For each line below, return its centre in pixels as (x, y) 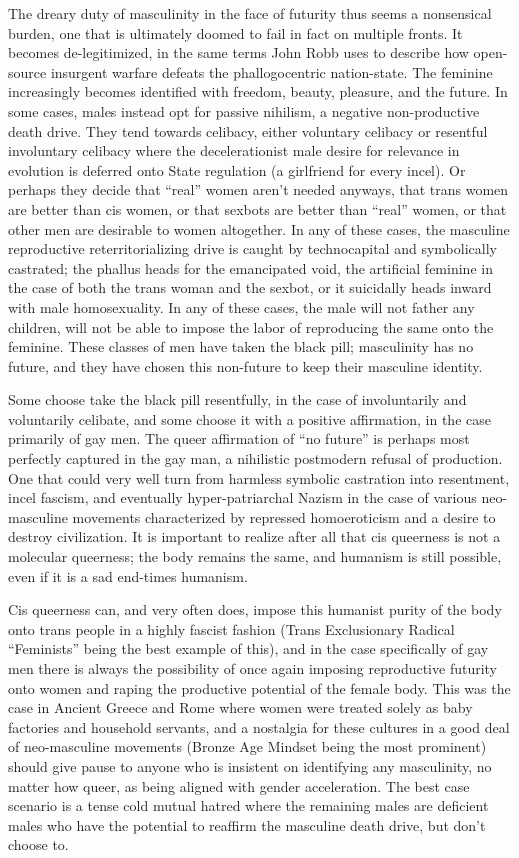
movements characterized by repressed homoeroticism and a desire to (284, 516)
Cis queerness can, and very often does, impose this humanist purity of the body (255, 609)
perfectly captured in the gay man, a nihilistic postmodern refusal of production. (255, 458)
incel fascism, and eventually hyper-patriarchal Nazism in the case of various (242, 497)
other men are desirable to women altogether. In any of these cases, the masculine (259, 228)
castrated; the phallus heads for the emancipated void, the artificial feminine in (250, 267)
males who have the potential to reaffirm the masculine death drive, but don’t (247, 824)
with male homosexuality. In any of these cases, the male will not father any (241, 306)
